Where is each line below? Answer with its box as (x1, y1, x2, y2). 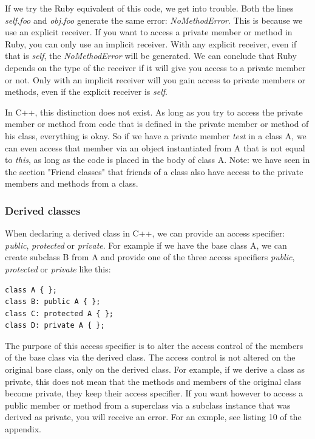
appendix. (5, 423, 41, 435)
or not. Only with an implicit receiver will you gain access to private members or (5, 73, 306, 86)
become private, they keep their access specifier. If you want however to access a (5, 387, 303, 399)
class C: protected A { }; (5, 309, 113, 318)
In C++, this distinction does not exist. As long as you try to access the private (5, 105, 303, 118)
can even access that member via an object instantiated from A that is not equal (5, 141, 305, 154)
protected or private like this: (5, 262, 111, 275)
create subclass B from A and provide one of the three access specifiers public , (5, 251, 295, 263)
